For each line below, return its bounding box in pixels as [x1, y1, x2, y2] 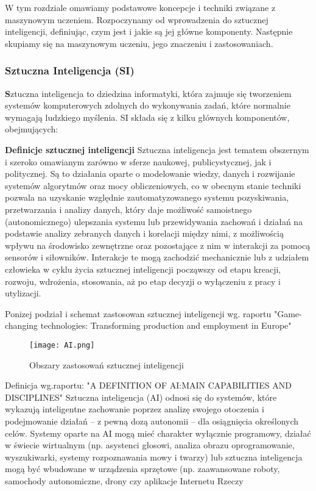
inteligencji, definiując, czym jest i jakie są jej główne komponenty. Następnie [5, 25, 293, 38]
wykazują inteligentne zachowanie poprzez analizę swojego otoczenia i [5, 403, 264, 415]
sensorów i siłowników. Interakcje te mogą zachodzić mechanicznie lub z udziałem [5, 251, 309, 263]
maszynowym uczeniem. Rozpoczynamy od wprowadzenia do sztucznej [5, 13, 269, 26]
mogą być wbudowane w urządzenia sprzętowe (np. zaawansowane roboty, [5, 462, 280, 475]
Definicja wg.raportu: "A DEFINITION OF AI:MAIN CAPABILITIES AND [5, 379, 292, 392]
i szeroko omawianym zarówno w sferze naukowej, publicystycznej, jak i [5, 155, 272, 168]
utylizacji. [5, 287, 41, 299]
